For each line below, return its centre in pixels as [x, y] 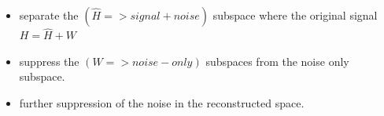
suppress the [49, 61]
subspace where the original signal [295, 15]
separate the [49, 15]
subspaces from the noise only [277, 61]
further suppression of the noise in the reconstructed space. [162, 103]
